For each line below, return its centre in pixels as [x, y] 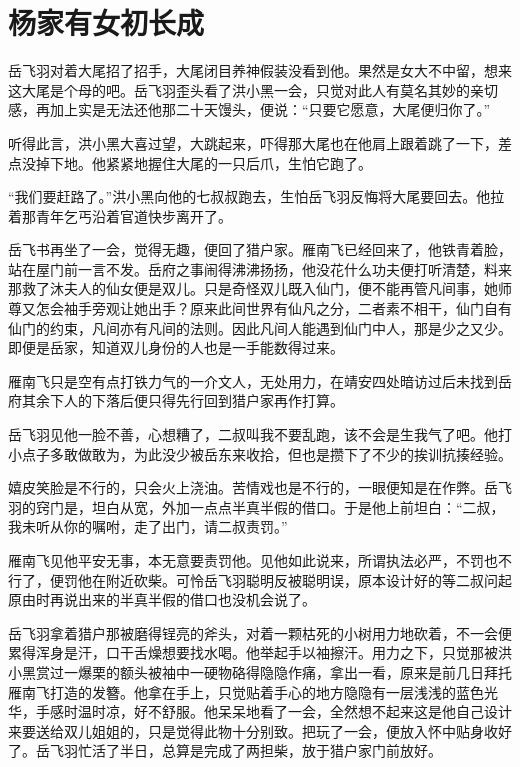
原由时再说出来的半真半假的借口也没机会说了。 [162, 599]
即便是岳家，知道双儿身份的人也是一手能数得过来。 [176, 347]
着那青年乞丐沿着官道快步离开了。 [120, 215]
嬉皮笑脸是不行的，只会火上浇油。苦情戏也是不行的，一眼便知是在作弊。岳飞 [260, 487]
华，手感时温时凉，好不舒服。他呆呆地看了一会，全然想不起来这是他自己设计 [260, 711]
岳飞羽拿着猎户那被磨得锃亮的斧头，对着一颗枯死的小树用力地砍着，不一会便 [260, 632]
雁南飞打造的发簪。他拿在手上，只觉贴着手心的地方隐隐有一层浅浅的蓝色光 [253, 691]
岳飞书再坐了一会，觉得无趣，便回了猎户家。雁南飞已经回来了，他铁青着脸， [260, 249]
